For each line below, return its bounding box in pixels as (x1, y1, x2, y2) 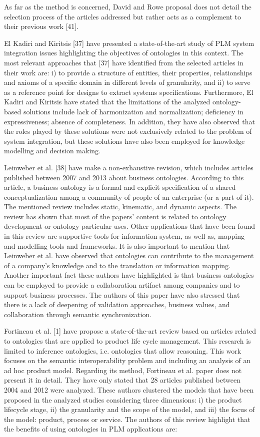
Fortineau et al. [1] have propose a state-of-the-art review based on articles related (4, 326, 256, 336)
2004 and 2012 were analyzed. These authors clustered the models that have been (4, 384, 254, 395)
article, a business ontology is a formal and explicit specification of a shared (4, 182, 236, 192)
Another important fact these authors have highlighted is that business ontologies (4, 270, 254, 280)
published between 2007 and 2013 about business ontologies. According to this (4, 172, 244, 182)
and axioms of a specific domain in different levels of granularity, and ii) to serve (4, 77, 250, 87)
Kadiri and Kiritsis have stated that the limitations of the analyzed (4, 96, 210, 107)
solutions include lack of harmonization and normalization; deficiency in (23, 106, 243, 116)
